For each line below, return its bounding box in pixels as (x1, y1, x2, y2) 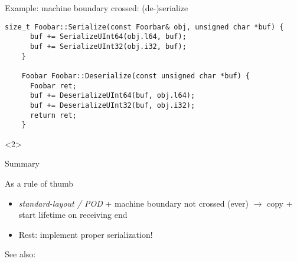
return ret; (30, 111, 77, 120)
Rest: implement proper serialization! (18, 228, 153, 240)
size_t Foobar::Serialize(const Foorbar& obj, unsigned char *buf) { (5, 22, 284, 31)
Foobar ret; (30, 81, 77, 90)
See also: (5, 248, 36, 260)
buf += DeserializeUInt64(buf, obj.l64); (30, 91, 195, 100)
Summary (5, 157, 40, 170)
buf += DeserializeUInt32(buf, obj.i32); (30, 101, 195, 110)
